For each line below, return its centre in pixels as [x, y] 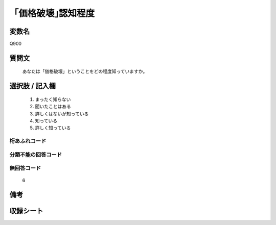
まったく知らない [53, 99]
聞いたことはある [53, 107]
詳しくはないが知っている [62, 114]
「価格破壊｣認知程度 [52, 13]
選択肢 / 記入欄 [33, 86]
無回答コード [25, 168]
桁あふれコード [28, 141]
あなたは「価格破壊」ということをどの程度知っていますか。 [85, 71]
